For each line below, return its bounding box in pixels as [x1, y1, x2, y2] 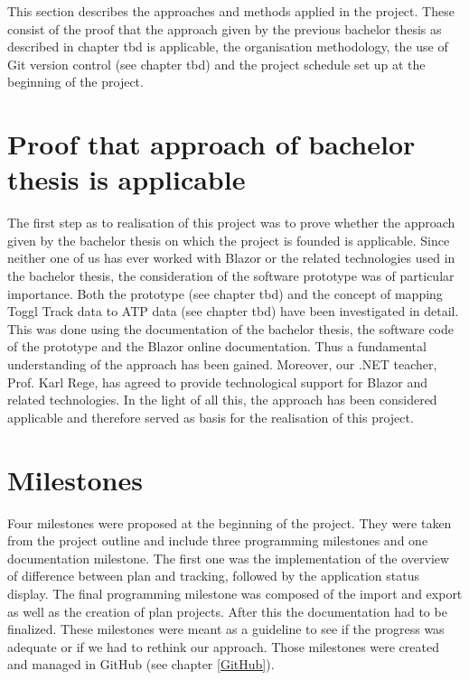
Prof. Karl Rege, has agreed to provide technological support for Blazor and [7, 372, 427, 391]
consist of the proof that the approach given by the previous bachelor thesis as [7, 19, 442, 38]
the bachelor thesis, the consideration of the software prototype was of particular [7, 266, 455, 285]
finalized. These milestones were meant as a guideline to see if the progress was [7, 619, 445, 638]
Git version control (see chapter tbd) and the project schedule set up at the [7, 54, 426, 73]
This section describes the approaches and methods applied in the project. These [7, 2, 455, 20]
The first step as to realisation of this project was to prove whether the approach [7, 213, 455, 232]
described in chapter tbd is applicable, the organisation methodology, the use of [7, 37, 448, 56]
